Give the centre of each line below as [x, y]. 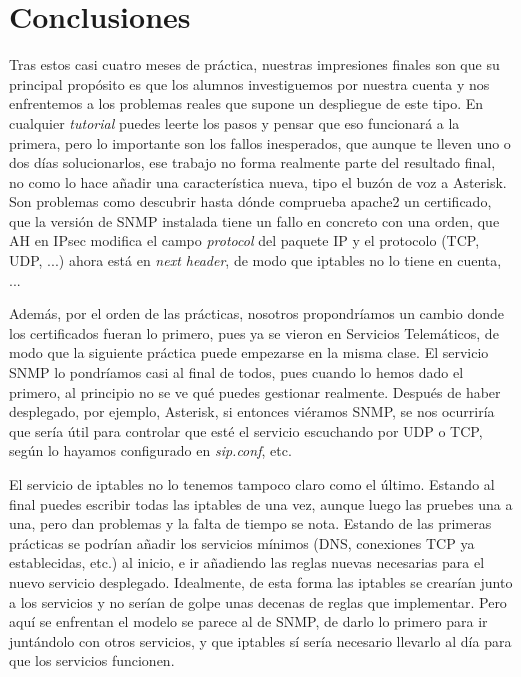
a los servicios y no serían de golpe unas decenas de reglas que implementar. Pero [258, 601]
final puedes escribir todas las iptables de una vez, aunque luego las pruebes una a [261, 503]
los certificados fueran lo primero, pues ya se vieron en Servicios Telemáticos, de [254, 332]
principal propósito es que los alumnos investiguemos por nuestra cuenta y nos [249, 83]
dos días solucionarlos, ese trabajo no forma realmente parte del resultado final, [252, 162]
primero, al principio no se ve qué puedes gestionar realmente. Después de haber [255, 391]
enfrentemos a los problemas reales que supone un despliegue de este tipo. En [246, 103]
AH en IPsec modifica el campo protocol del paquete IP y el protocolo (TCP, [244, 240]
